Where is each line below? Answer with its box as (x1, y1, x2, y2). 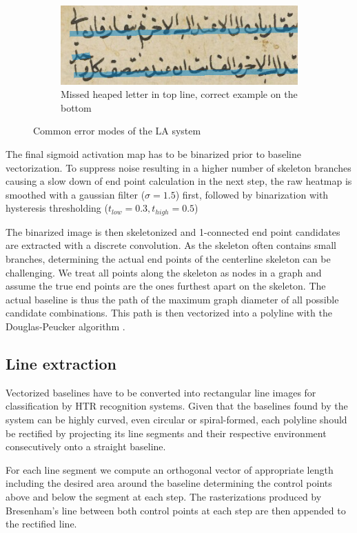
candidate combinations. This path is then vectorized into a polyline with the (6, 305, 332, 320)
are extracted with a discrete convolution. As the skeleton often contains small (6, 238, 336, 252)
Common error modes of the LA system (33, 123, 201, 138)
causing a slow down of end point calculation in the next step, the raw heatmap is (6, 174, 352, 188)
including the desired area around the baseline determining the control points (6, 476, 332, 490)
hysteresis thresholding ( (6, 201, 108, 215)
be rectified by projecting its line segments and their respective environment (6, 425, 327, 440)
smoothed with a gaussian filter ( (6, 187, 145, 201)
